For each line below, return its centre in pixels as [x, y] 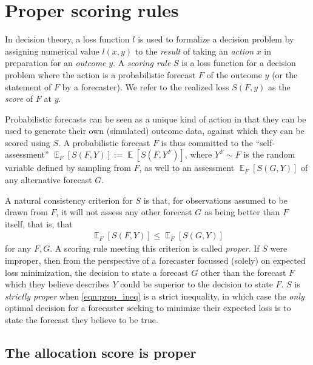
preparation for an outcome [56, 63]
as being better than [242, 212]
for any [18, 248]
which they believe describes [57, 284]
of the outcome [234, 74]
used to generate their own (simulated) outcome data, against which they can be [155, 131]
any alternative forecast [49, 180]
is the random [269, 154]
